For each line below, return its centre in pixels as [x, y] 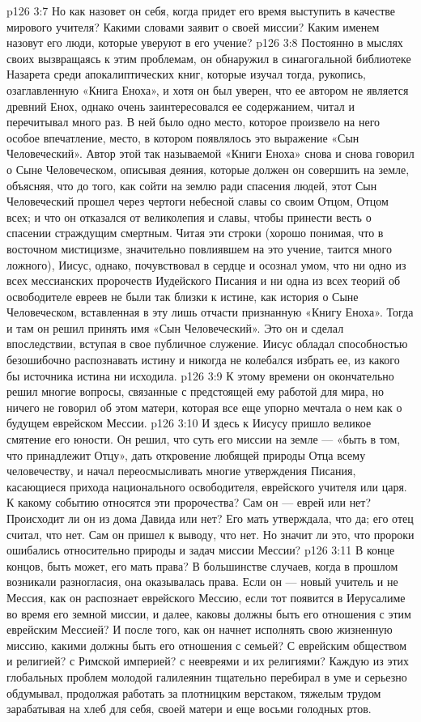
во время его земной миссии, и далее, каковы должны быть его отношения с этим [209, 613]
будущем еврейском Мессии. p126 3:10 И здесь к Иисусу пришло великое [189, 423]
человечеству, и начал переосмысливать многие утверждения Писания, [181, 471]
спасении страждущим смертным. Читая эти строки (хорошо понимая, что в [195, 233]
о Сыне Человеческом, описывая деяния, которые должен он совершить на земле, [208, 169]
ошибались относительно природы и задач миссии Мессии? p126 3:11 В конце [201, 550]
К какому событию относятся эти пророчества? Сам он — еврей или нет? [189, 502]
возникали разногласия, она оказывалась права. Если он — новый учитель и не [202, 582]
